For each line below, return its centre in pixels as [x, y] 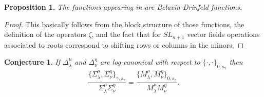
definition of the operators [45, 34]
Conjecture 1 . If [32, 62]
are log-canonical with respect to [150, 62]
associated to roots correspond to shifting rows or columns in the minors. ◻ [124, 44]
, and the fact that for [126, 34]
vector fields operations [223, 34]
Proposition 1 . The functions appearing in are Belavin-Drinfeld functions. [123, 7]
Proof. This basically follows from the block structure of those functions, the [124, 24]
